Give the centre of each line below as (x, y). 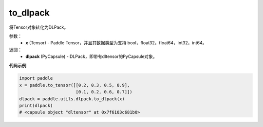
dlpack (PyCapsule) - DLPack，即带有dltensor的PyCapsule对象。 (92, 56)
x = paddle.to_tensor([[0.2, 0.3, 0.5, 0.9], (75, 85)
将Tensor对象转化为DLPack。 (38, 27)
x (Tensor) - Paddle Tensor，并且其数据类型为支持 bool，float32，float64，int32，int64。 (116, 43)
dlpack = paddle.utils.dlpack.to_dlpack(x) (72, 99)
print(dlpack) (36, 106)
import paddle (36, 78)
